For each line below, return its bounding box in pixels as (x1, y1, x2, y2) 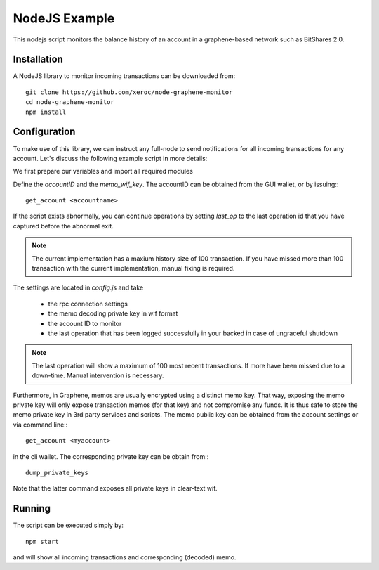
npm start (25, 538, 59, 545)
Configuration (13, 126, 76, 138)
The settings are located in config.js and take (13, 283, 144, 292)
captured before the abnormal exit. (13, 221, 114, 230)
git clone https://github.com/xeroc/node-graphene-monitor (25, 88, 233, 96)
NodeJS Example (13, 11, 115, 26)
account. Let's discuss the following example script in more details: (13, 154, 208, 162)
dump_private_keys (25, 468, 89, 477)
